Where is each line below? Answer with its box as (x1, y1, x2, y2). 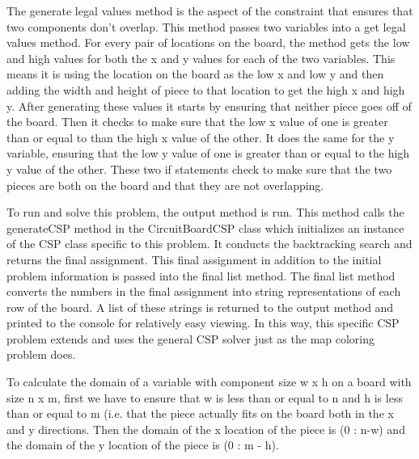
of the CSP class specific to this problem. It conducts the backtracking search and (6, 235, 413, 252)
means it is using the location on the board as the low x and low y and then (6, 65, 384, 82)
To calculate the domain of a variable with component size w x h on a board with (6, 373, 412, 390)
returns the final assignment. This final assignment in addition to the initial (6, 251, 382, 267)
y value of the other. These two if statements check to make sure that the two (6, 160, 392, 177)
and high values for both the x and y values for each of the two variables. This (6, 49, 396, 66)
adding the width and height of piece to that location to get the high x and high (6, 81, 405, 98)
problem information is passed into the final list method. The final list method (6, 267, 396, 284)
